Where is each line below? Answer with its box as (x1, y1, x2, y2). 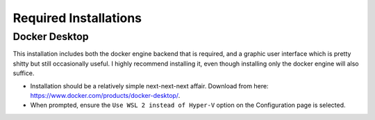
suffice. (12, 69, 35, 77)
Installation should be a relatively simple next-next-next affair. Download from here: (30, 81, 269, 90)
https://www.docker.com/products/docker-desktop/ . (30, 91, 181, 99)
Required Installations (12, 10, 142, 26)
